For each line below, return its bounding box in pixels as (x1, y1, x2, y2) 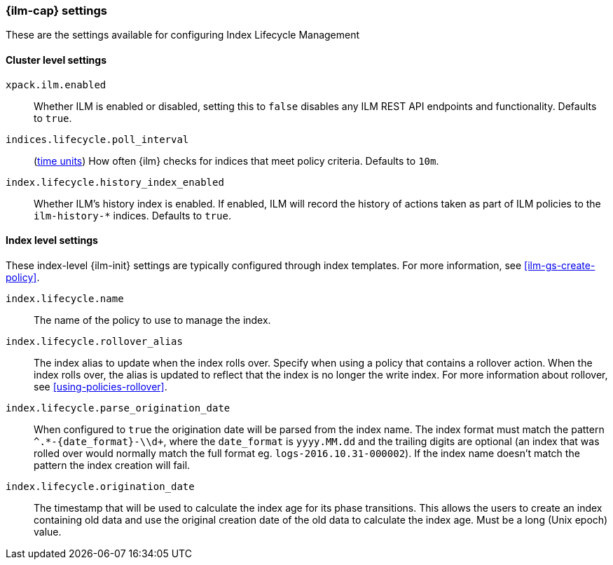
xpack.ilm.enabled (6, 79, 106, 90)
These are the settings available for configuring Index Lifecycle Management (6, 29, 360, 41)
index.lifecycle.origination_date (6, 480, 195, 492)
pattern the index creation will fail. (34, 458, 191, 471)
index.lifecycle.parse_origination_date (6, 402, 230, 414)
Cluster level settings (6, 53, 107, 66)
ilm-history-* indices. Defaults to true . (34, 209, 231, 222)
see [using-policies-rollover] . (34, 380, 167, 393)
